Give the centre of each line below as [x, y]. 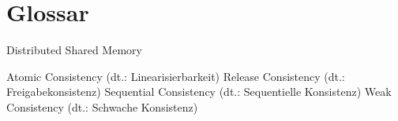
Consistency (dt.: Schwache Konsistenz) [102, 106]
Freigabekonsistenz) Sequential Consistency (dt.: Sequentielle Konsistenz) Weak [199, 92]
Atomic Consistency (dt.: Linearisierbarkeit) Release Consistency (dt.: [176, 76]
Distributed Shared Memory [74, 50]
